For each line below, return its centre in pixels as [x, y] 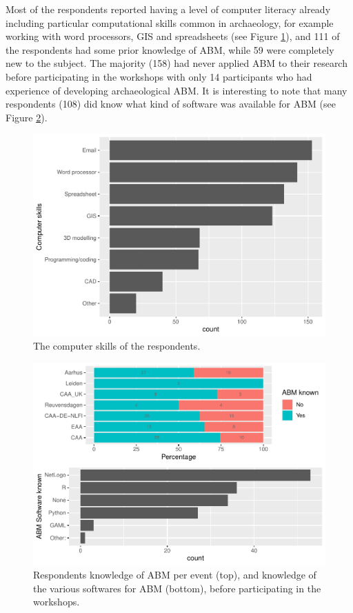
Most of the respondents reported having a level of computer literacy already [168, 9]
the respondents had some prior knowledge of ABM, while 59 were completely [170, 49]
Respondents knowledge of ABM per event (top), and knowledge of [175, 575]
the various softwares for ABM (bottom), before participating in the [177, 588]
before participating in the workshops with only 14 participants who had [159, 76]
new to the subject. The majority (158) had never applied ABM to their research [176, 63]
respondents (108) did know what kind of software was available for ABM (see [171, 104]
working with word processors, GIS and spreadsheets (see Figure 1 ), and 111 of [173, 36]
